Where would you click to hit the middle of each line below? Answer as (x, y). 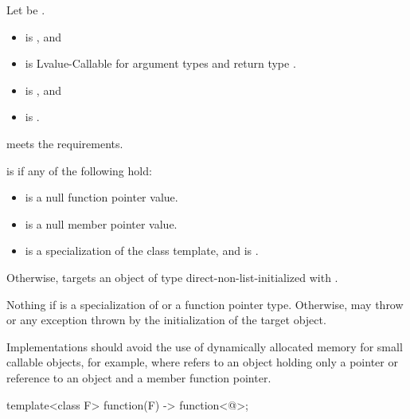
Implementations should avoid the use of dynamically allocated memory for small (205, 346)
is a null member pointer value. (101, 223)
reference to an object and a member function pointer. (139, 377)
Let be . (26, 10)
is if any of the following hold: (79, 170)
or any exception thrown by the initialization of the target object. (166, 320)
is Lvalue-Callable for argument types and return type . (160, 63)
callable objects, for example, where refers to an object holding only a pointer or (202, 362)
